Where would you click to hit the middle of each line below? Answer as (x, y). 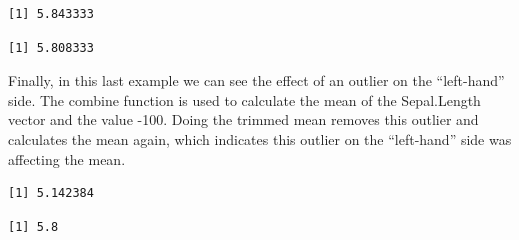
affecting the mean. (67, 158)
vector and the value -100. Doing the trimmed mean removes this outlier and (243, 119)
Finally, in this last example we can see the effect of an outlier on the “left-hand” (256, 80)
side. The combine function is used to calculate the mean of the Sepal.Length (244, 99)
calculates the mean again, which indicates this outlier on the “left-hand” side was (260, 138)
